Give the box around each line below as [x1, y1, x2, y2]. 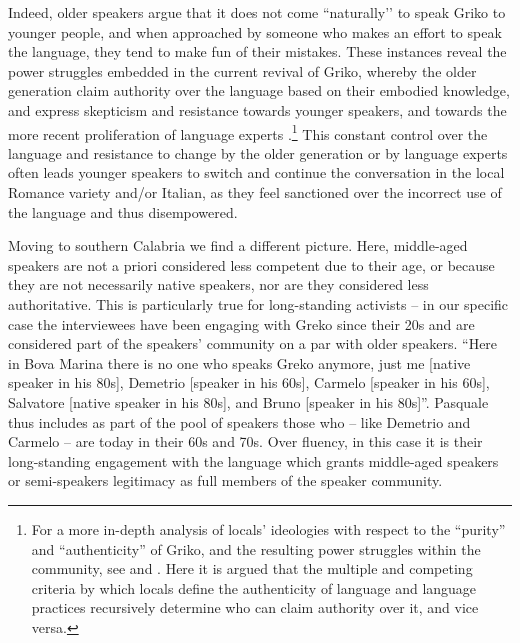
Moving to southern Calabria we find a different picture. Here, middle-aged [8, 235, 468, 256]
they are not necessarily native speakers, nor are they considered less [8, 274, 429, 295]
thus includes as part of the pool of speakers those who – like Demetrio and [8, 411, 471, 432]
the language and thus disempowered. [8, 201, 238, 222]
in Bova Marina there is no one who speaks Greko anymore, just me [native [8, 352, 471, 373]
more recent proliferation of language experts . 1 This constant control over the [8, 120, 488, 144]
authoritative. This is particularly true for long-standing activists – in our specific [8, 293, 509, 314]
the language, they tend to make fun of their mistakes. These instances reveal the [8, 41, 507, 62]
